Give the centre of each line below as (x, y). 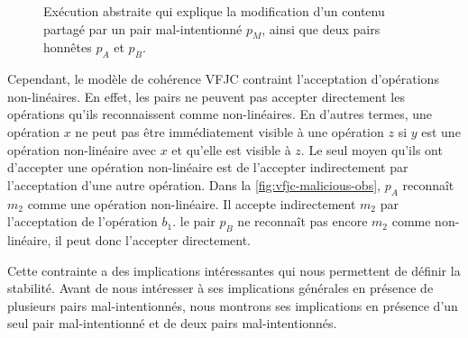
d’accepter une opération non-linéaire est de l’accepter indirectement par (208, 167)
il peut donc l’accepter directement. (153, 239)
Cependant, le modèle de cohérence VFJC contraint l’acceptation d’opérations (223, 79)
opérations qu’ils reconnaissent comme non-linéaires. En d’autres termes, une (220, 114)
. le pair (194, 221)
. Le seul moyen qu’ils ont (372, 149)
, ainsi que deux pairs (321, 28)
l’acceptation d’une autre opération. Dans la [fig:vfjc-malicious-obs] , (194, 184)
